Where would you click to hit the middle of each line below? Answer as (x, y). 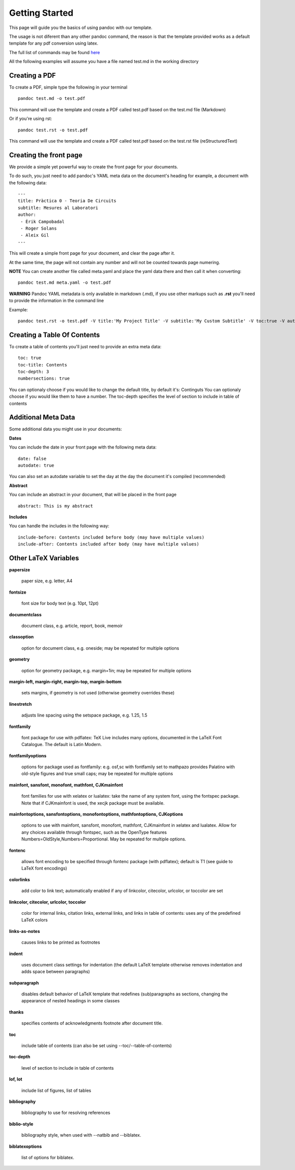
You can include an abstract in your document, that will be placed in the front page (93, 495)
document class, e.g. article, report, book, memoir (72, 626)
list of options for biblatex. (48, 1157)
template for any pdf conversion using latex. (54, 43)
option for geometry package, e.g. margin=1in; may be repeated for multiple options (106, 670)
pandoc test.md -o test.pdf (52, 99)
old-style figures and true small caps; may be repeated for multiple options (97, 774)
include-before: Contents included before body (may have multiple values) (111, 537)
